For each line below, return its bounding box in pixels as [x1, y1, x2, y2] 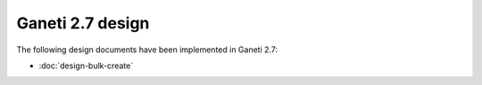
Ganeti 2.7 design [16, 13, 150, 33]
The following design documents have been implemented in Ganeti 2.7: [16, 44, 278, 55]
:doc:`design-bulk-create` [38, 60, 134, 71]
